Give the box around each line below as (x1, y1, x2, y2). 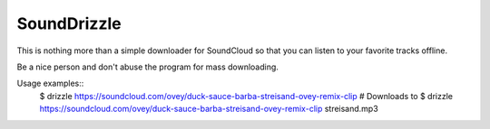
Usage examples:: (16, 78, 84, 89)
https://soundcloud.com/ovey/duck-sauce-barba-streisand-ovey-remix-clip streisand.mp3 (39, 104, 378, 115)
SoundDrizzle (16, 14, 122, 33)
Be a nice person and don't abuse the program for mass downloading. (16, 61, 279, 72)
